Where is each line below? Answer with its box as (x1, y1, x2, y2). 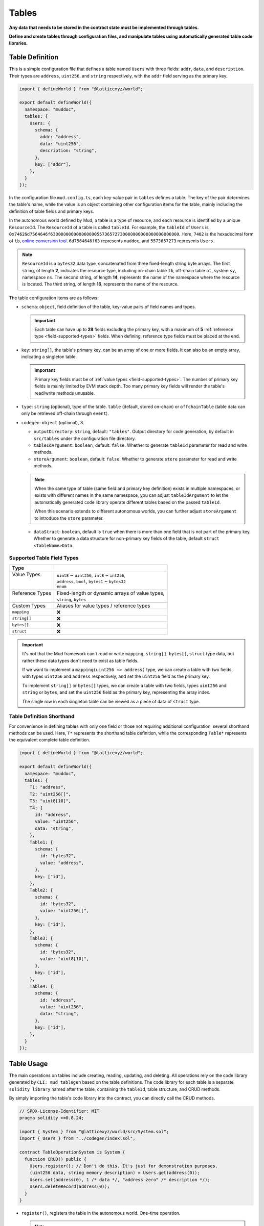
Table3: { (29, 936, 53, 941)
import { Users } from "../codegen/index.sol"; (19, 1136, 135, 1141)
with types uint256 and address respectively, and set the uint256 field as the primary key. (22, 673, 210, 679)
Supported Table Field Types (9, 555, 79, 562)
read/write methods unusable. (34, 390, 95, 396)
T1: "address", (29, 785, 66, 790)
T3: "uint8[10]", (29, 798, 71, 804)
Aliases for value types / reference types (56, 602, 151, 609)
